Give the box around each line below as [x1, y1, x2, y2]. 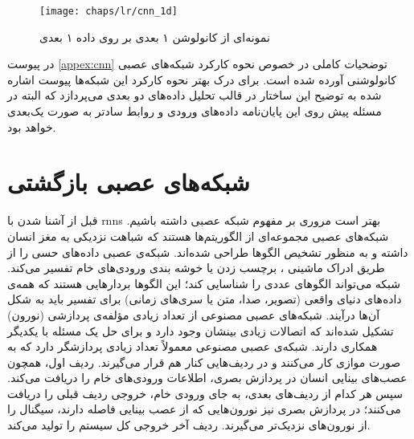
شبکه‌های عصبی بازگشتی [7, 165, 250, 198]
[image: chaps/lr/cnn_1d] [39, 6, 178, 17]
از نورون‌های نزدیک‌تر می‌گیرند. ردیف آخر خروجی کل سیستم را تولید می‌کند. [7, 417, 371, 433]
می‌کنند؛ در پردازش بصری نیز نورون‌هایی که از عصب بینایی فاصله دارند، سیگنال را [7, 400, 401, 417]
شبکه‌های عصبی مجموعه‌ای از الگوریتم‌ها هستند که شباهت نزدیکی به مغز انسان [7, 227, 389, 244]
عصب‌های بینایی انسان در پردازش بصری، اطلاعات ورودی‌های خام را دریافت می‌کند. [7, 369, 408, 386]
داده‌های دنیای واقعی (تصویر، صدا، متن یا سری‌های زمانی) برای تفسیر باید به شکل [7, 291, 402, 307]
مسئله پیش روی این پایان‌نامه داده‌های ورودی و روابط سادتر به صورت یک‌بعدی [7, 103, 382, 120]
